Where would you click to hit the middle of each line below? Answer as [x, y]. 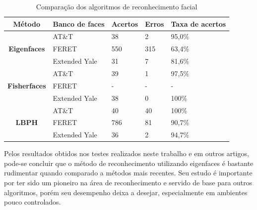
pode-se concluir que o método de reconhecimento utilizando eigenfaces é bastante [129, 163]
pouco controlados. [32, 202]
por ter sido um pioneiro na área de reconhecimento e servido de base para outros [128, 183]
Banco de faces [79, 23]
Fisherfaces [27, 85]
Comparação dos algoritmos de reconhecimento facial [117, 6]
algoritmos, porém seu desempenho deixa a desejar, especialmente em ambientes [126, 192]
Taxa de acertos [198, 23]
